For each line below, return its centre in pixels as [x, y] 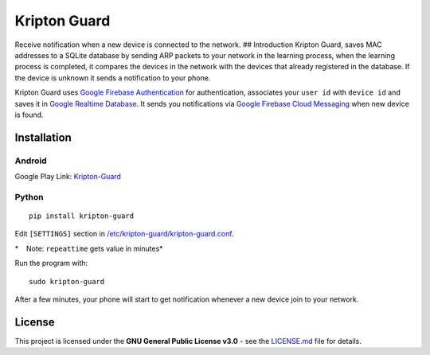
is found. [29, 115]
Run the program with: [51, 263]
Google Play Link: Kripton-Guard [68, 177]
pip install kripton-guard [82, 216]
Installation [43, 137]
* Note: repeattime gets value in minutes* [89, 248]
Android [31, 161]
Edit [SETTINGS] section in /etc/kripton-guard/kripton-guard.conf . [124, 234]
